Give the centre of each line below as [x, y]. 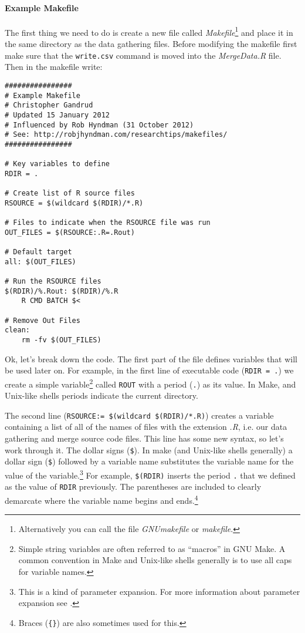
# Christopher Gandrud [49, 105]
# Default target [38, 252]
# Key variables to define [57, 164]
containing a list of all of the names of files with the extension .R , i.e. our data [146, 427]
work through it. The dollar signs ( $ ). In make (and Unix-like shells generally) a [149, 450]
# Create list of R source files [70, 193]
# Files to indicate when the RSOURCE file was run [108, 223]
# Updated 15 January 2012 [57, 115]
